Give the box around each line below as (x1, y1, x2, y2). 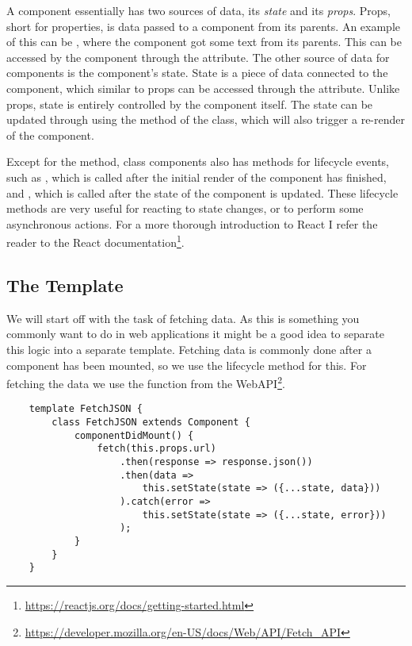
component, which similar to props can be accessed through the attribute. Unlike (6, 79, 400, 96)
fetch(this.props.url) (97, 443, 216, 455)
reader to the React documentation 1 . (6, 232, 185, 250)
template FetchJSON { (29, 403, 143, 415)
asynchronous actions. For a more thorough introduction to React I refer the (6, 215, 378, 232)
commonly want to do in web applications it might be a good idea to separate (6, 325, 384, 342)
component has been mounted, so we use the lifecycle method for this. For (6, 356, 367, 373)
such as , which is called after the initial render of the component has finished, (6, 168, 387, 185)
